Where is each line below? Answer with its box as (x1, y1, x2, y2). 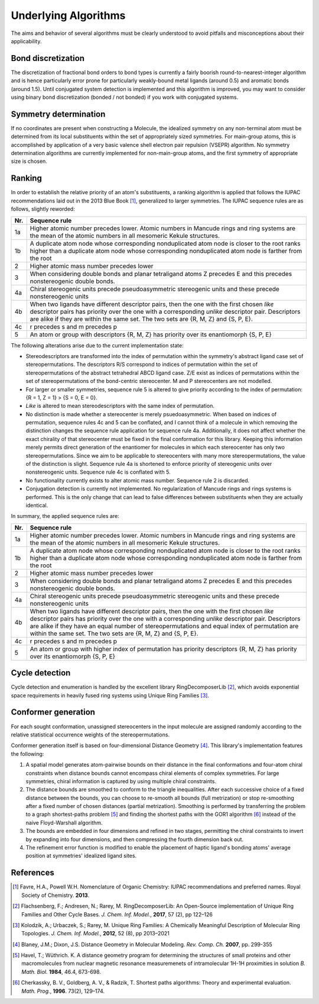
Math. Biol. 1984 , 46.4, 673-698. (21, 968, 102, 975)
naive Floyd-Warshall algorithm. (25, 819, 103, 826)
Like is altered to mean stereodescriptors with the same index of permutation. (25, 403, 215, 410)
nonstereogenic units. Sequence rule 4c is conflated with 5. (25, 468, 171, 476)
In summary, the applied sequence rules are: (11, 513, 119, 520)
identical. (25, 501, 48, 509)
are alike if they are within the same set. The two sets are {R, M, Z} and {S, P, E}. (30, 314, 253, 323)
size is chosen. (11, 157, 47, 165)
